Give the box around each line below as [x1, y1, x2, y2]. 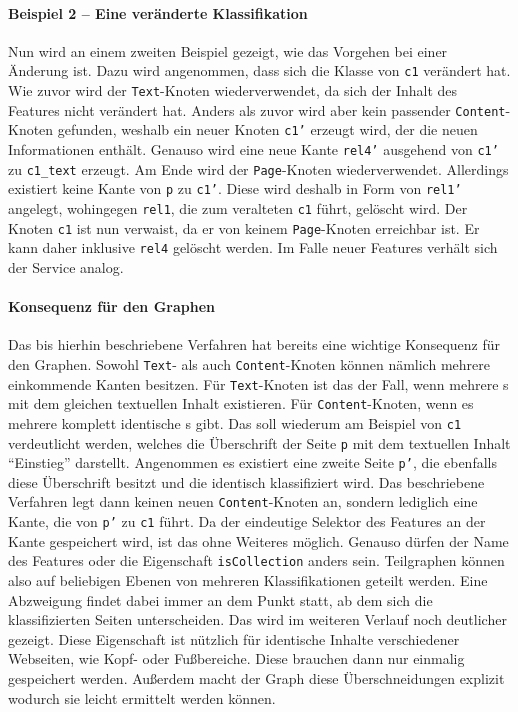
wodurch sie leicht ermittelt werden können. [8, 687, 276, 708]
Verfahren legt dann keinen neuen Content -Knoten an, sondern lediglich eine [8, 491, 478, 512]
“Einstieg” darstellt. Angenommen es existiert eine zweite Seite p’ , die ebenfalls [8, 452, 497, 473]
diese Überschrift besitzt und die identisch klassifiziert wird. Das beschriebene [8, 471, 485, 492]
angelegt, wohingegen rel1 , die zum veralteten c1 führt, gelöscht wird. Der [8, 197, 468, 218]
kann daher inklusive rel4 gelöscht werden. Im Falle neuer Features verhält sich [8, 237, 498, 258]
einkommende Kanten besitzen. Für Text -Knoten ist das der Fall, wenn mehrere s [8, 373, 509, 394]
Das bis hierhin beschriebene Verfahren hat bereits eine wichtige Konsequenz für [8, 334, 500, 355]
